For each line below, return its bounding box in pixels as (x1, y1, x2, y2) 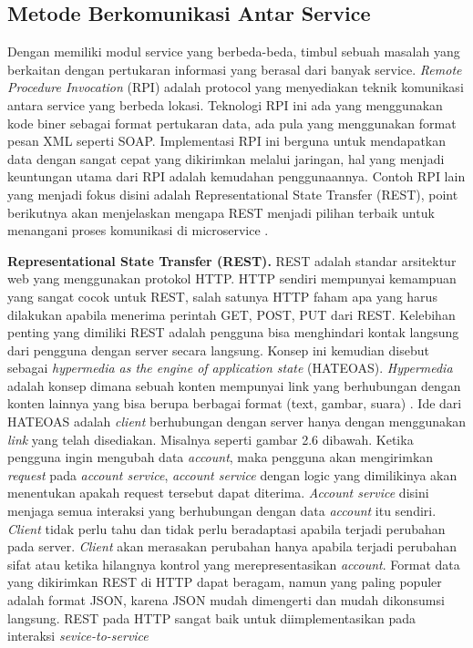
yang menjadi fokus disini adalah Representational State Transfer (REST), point (7, 184, 458, 203)
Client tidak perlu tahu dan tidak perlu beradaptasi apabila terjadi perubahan (7, 519, 446, 538)
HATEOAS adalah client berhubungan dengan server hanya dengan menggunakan (7, 412, 467, 431)
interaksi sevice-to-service (7, 626, 149, 645)
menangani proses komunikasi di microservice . (7, 221, 269, 240)
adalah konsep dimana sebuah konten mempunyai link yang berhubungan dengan (7, 375, 461, 395)
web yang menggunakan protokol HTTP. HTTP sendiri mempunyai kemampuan (7, 269, 457, 288)
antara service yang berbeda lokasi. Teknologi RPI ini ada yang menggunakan (7, 95, 443, 114)
